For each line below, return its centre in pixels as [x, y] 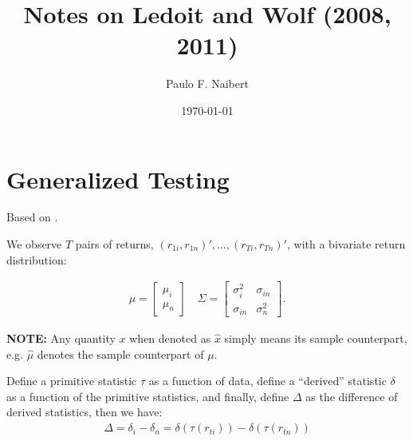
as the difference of [352, 396]
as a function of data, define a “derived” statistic [267, 381]
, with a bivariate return [346, 244]
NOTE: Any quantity [61, 338]
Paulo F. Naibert [207, 83]
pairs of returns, [114, 244]
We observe [34, 244]
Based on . [32, 217]
